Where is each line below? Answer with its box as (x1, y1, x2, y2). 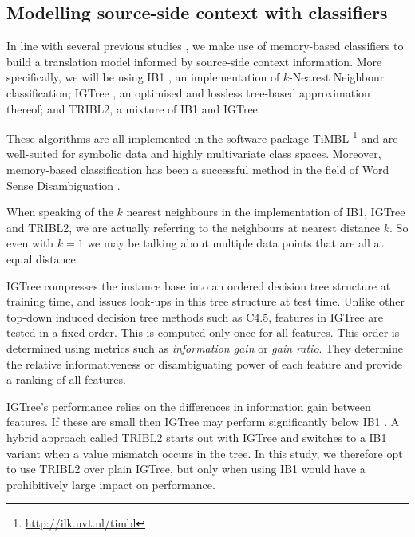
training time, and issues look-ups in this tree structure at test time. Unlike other (6, 293, 405, 310)
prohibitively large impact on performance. (6, 476, 215, 492)
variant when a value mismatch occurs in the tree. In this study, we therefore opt (6, 444, 403, 461)
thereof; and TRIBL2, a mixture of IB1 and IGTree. (6, 100, 261, 116)
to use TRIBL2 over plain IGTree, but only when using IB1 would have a (6, 460, 366, 477)
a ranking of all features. (6, 371, 126, 388)
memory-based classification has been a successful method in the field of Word (6, 161, 389, 178)
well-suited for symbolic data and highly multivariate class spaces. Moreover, (6, 145, 381, 162)
